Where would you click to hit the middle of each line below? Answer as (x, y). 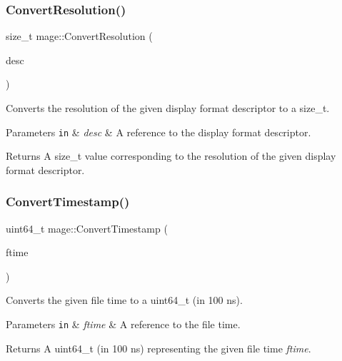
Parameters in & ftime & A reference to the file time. (123, 324)
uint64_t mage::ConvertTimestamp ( (87, 228)
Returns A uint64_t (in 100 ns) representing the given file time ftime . (159, 348)
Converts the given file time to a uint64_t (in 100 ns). (124, 300)
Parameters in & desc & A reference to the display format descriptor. (159, 132)
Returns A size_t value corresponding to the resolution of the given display (171, 156)
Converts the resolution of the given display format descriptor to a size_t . (168, 108)
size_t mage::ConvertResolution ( (79, 36)
